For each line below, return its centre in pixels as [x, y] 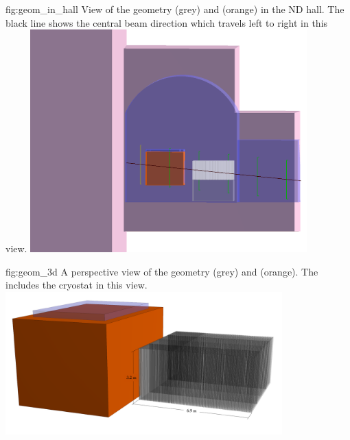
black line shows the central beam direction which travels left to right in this [167, 22]
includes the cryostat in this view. [77, 285]
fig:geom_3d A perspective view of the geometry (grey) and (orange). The [162, 271]
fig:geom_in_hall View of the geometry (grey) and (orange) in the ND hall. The [175, 9]
